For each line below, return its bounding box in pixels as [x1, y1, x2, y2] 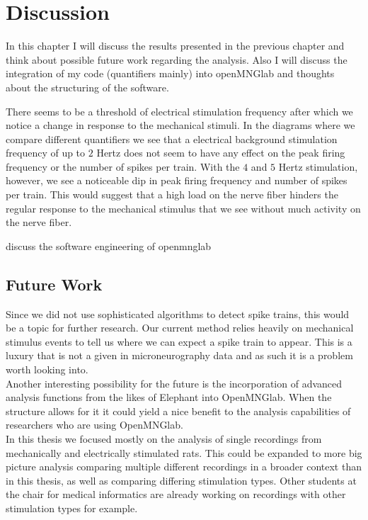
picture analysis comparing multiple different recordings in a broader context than [6, 459, 362, 474]
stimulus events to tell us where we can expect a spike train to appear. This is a [6, 334, 352, 349]
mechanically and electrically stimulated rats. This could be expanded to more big [6, 445, 362, 460]
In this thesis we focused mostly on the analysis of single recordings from [6, 431, 322, 446]
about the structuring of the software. [6, 79, 169, 94]
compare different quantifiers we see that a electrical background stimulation [6, 131, 338, 146]
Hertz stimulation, [278, 159, 358, 174]
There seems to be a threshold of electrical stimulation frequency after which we [6, 103, 353, 118]
